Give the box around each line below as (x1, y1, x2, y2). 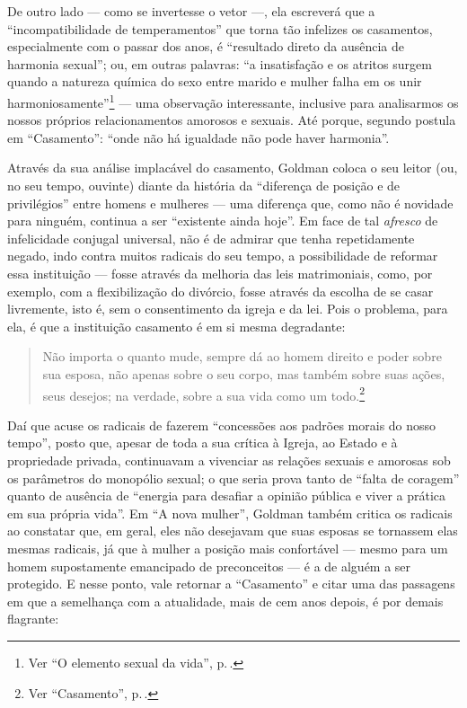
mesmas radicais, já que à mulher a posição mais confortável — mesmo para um (7, 538, 448, 557)
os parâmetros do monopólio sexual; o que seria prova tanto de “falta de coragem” (7, 468, 460, 487)
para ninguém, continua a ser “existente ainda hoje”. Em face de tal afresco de (7, 211, 438, 230)
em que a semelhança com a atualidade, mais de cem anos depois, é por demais (7, 591, 444, 610)
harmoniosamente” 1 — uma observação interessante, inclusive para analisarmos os (7, 90, 459, 111)
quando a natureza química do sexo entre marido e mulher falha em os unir (7, 72, 422, 91)
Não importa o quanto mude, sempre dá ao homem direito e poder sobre (42, 347, 442, 366)
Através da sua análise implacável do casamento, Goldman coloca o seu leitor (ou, (7, 158, 458, 177)
